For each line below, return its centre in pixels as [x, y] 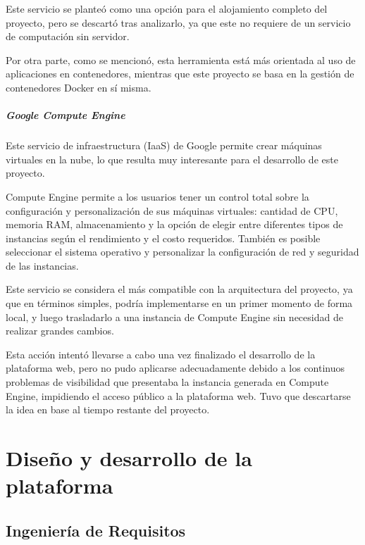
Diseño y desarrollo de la [129, 458]
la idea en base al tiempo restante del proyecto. [108, 409]
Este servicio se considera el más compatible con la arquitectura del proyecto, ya [179, 289]
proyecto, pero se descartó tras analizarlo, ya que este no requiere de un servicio [178, 22]
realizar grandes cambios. [60, 331]
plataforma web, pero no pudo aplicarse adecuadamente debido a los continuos [175, 368]
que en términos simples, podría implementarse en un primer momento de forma [179, 303]
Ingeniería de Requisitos [96, 530]
